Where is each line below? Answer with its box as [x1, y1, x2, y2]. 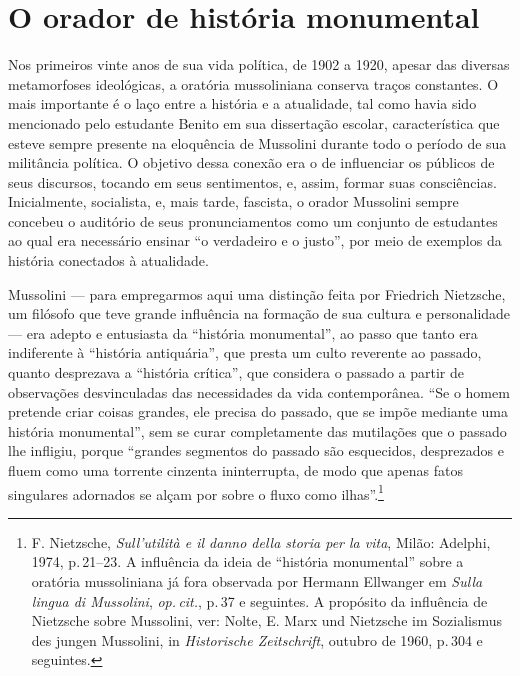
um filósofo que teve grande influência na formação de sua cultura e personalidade [8, 303, 511, 324]
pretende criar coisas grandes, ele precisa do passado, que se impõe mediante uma [8, 401, 509, 422]
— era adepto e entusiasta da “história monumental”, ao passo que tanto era [8, 322, 478, 343]
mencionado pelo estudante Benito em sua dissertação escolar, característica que [8, 112, 500, 133]
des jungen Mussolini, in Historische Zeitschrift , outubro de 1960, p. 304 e [31, 629, 483, 650]
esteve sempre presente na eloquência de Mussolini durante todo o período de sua [8, 132, 507, 153]
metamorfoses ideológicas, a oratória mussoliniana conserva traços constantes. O [8, 73, 499, 94]
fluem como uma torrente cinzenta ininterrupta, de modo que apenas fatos [8, 460, 463, 480]
